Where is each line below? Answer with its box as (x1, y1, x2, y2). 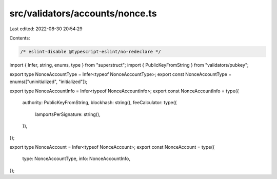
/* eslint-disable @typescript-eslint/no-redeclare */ (20, 49, 161, 54)
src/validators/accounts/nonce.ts (9, 8, 157, 19)
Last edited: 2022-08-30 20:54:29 (9, 26, 83, 32)
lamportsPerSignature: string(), (35, 111, 101, 117)
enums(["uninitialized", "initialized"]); (9, 78, 88, 85)
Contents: (9, 35, 30, 41)
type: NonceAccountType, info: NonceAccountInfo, (22, 155, 130, 162)
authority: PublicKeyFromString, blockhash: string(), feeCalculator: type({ (22, 100, 177, 106)
